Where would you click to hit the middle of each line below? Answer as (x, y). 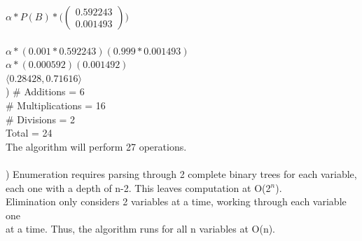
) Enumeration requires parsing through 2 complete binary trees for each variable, (181, 173)
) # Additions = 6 (45, 91)
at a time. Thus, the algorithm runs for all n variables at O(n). (141, 229)
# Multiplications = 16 (56, 105)
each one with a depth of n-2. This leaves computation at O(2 (138, 187)
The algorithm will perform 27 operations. (96, 146)
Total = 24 (29, 133)
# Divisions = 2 (41, 119)
